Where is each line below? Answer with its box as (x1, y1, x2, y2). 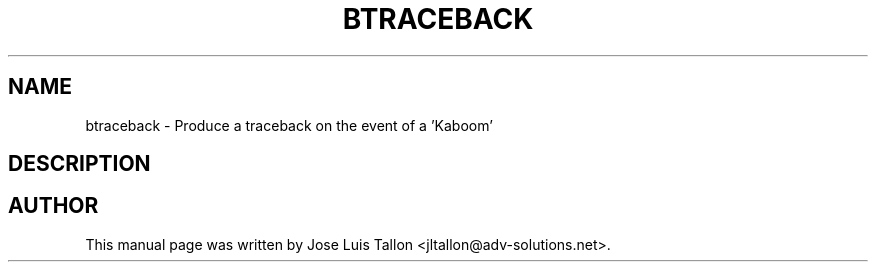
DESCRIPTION (8, 151, 151, 177)
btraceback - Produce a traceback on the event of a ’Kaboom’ (85, 116, 493, 134)
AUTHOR (8, 193, 99, 219)
